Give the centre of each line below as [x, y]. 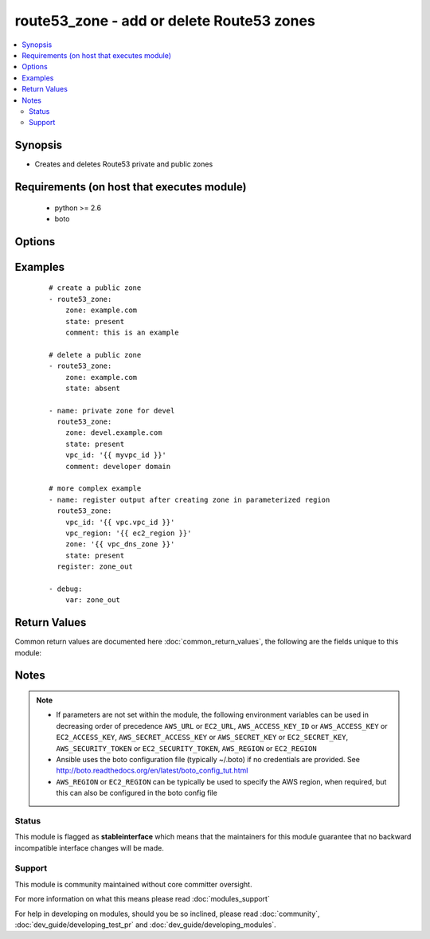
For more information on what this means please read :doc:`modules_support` [142, 899]
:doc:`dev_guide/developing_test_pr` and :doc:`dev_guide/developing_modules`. [145, 925]
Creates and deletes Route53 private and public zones [124, 164]
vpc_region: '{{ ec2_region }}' [128, 533]
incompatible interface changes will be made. [90, 847]
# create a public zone [95, 288]
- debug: [66, 589]
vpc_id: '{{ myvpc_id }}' [116, 455]
